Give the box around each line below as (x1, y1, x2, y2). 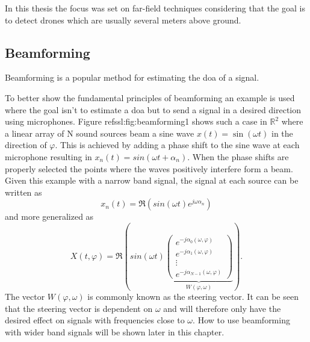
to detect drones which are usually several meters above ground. (5, 13, 241, 26)
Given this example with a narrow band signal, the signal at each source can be (5, 174, 299, 187)
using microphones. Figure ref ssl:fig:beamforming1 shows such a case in (5, 115, 267, 128)
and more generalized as (5, 210, 94, 223)
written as (5, 185, 42, 198)
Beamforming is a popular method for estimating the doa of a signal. (5, 71, 259, 84)
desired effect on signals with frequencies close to (5, 314, 185, 326)
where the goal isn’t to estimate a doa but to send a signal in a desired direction (5, 103, 302, 116)
